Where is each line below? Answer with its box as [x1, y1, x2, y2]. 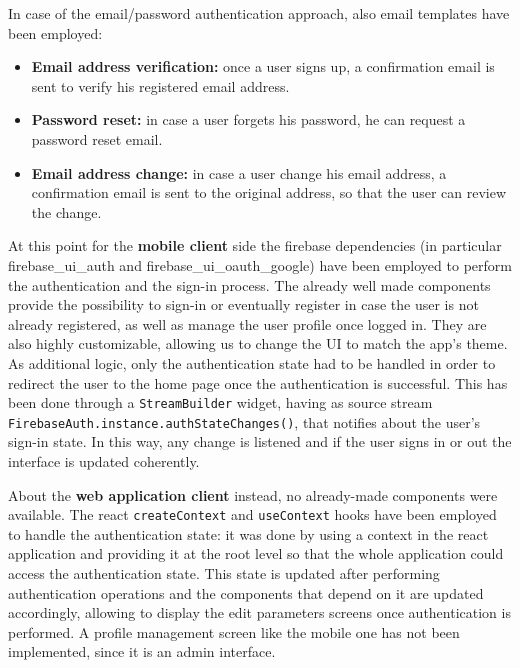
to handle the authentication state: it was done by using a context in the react [8, 523, 489, 544]
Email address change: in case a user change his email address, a [31, 162, 447, 183]
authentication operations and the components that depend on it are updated [8, 582, 484, 603]
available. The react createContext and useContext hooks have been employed [8, 504, 497, 525]
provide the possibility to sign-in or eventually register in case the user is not [8, 294, 479, 315]
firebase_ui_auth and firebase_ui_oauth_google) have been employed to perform [8, 254, 512, 275]
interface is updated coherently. [8, 451, 200, 471]
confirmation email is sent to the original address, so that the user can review [31, 182, 507, 203]
